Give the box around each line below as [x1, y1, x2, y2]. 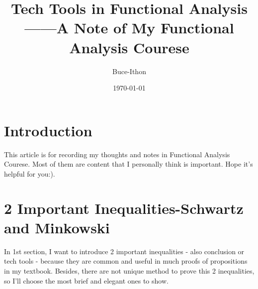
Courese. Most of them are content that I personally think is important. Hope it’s [4, 159, 253, 169]
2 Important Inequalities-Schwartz [4, 197, 244, 218]
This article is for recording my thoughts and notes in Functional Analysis [4, 149, 230, 159]
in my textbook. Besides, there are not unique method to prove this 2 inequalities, [4, 265, 255, 276]
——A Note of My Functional [24, 17, 234, 38]
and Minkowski [4, 217, 110, 237]
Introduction [4, 120, 92, 140]
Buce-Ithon [112, 66, 146, 76]
